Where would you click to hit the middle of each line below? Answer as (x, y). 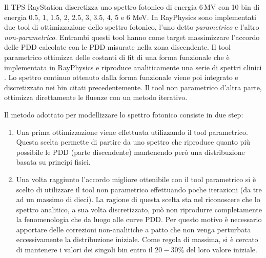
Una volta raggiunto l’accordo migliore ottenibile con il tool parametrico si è (136, 179)
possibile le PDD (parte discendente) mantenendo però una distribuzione (130, 152)
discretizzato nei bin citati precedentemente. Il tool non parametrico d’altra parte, (133, 87)
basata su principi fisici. (53, 162)
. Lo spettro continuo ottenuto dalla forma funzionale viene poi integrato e (121, 77)
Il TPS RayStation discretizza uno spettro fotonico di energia (100, 7)
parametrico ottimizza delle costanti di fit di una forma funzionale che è (117, 57)
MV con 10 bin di (232, 7)
